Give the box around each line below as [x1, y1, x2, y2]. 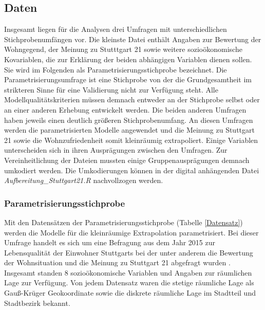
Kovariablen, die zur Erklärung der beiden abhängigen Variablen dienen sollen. [4, 53, 252, 64]
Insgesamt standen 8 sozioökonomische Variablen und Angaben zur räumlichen [4, 267, 252, 278]
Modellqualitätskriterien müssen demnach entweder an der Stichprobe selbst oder [4, 94, 260, 105]
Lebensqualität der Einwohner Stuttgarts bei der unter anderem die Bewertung [4, 247, 253, 258]
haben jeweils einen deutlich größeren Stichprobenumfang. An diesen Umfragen [4, 114, 253, 125]
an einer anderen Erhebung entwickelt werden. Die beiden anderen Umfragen [4, 104, 247, 115]
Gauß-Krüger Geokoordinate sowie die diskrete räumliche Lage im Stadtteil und [4, 287, 256, 298]
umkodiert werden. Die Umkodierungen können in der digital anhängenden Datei [4, 165, 259, 175]
